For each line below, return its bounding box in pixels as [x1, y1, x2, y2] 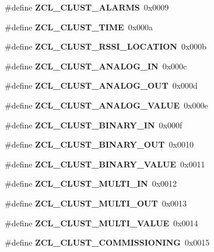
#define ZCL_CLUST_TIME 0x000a [5, 20, 153, 33]
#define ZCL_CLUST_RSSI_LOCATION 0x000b [5, 40, 207, 52]
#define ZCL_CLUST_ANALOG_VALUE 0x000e [5, 99, 208, 111]
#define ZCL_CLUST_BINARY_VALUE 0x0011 [5, 157, 205, 170]
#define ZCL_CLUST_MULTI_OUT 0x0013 [5, 197, 187, 209]
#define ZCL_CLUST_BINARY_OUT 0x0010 [5, 138, 194, 150]
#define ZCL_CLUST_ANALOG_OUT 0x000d [5, 79, 198, 92]
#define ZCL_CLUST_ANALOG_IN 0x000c [5, 60, 187, 72]
